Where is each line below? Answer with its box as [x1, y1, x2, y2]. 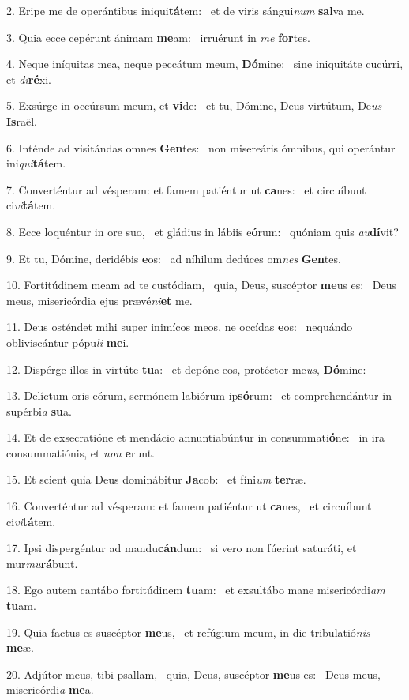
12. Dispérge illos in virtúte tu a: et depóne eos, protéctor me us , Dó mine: [6, 360, 366, 377]
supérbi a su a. [6, 402, 72, 419]
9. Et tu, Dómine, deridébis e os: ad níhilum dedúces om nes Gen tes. [6, 250, 341, 266]
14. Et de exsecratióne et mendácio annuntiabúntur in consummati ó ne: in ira [6, 429, 385, 446]
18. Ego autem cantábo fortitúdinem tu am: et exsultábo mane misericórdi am [6, 581, 385, 598]
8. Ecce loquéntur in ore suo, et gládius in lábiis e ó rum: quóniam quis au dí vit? [6, 223, 399, 239]
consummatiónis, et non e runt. [6, 444, 156, 461]
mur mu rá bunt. [6, 555, 78, 571]
